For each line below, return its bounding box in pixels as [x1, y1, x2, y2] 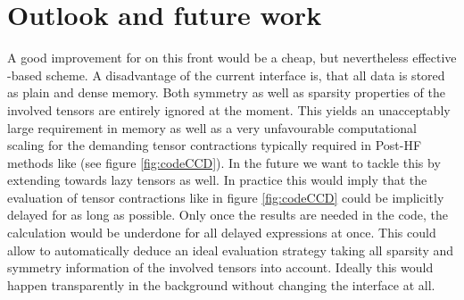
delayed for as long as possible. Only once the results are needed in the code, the [7, 205, 449, 224]
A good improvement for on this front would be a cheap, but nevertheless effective [7, 48, 457, 67]
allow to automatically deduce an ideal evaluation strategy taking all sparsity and [7, 240, 454, 259]
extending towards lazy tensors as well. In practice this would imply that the [7, 171, 427, 189]
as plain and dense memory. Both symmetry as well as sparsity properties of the [7, 83, 445, 102]
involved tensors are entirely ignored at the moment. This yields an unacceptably [7, 100, 451, 119]
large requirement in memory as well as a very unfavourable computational [7, 118, 417, 137]
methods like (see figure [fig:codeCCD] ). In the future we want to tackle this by [7, 153, 441, 171]
